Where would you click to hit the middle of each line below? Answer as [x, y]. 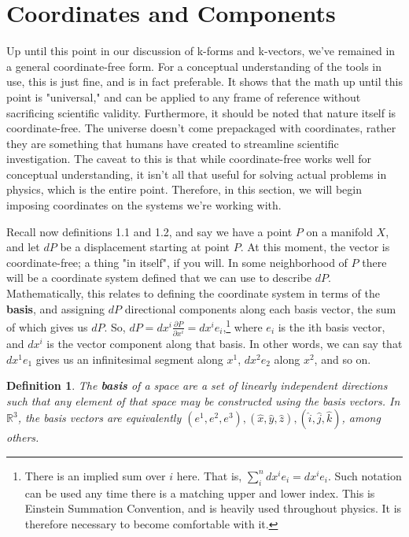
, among [361, 418]
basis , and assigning [56, 308]
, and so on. [343, 359]
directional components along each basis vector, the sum [260, 308]
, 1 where [243, 326]
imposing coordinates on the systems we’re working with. [144, 205]
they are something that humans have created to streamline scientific [173, 143]
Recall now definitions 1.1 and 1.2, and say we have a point [149, 231]
